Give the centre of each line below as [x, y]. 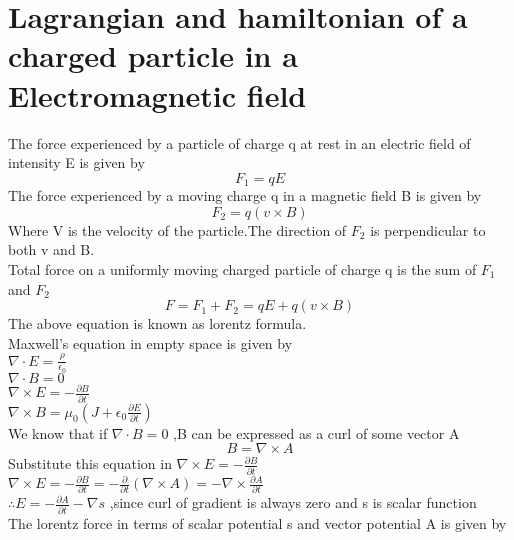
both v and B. [51, 249]
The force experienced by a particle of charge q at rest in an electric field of [239, 142]
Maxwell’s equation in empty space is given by [150, 342]
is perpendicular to [428, 229]
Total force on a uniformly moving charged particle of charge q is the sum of [242, 268]
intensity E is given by [76, 162]
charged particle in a [153, 55]
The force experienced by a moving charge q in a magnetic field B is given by [245, 195]
